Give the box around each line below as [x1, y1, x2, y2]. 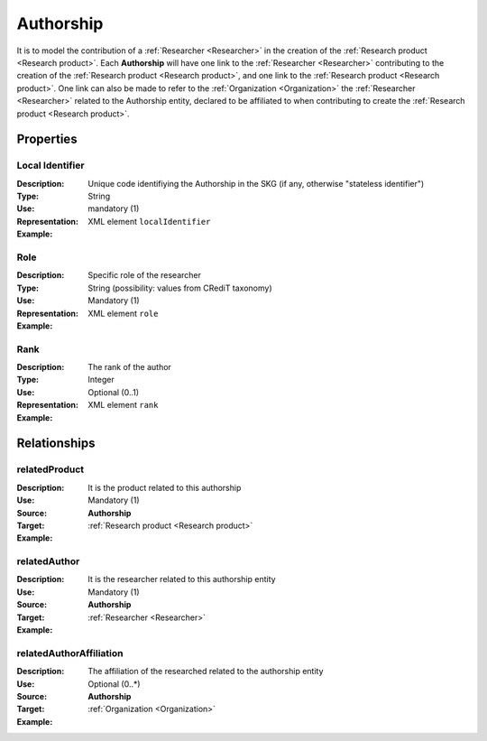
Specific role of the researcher [87, 270, 202, 281]
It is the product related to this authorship [87, 482, 242, 493]
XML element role [87, 308, 159, 319]
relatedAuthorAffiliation [16, 646, 124, 659]
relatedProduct [16, 463, 85, 476]
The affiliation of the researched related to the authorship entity [87, 666, 324, 677]
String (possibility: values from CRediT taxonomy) [87, 283, 272, 293]
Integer [87, 375, 115, 385]
